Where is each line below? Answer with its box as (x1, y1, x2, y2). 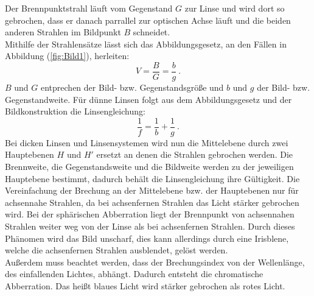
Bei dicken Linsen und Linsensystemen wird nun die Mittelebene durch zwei (5, 136, 288, 149)
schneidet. (133, 26, 170, 38)
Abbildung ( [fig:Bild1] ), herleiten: (5, 49, 130, 62)
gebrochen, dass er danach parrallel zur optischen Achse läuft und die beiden (5, 13, 291, 26)
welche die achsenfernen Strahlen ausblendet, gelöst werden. (5, 244, 228, 256)
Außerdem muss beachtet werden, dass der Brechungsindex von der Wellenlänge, (5, 255, 305, 268)
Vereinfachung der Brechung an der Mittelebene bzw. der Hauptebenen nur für (5, 184, 299, 197)
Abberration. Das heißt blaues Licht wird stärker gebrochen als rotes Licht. (5, 280, 285, 292)
